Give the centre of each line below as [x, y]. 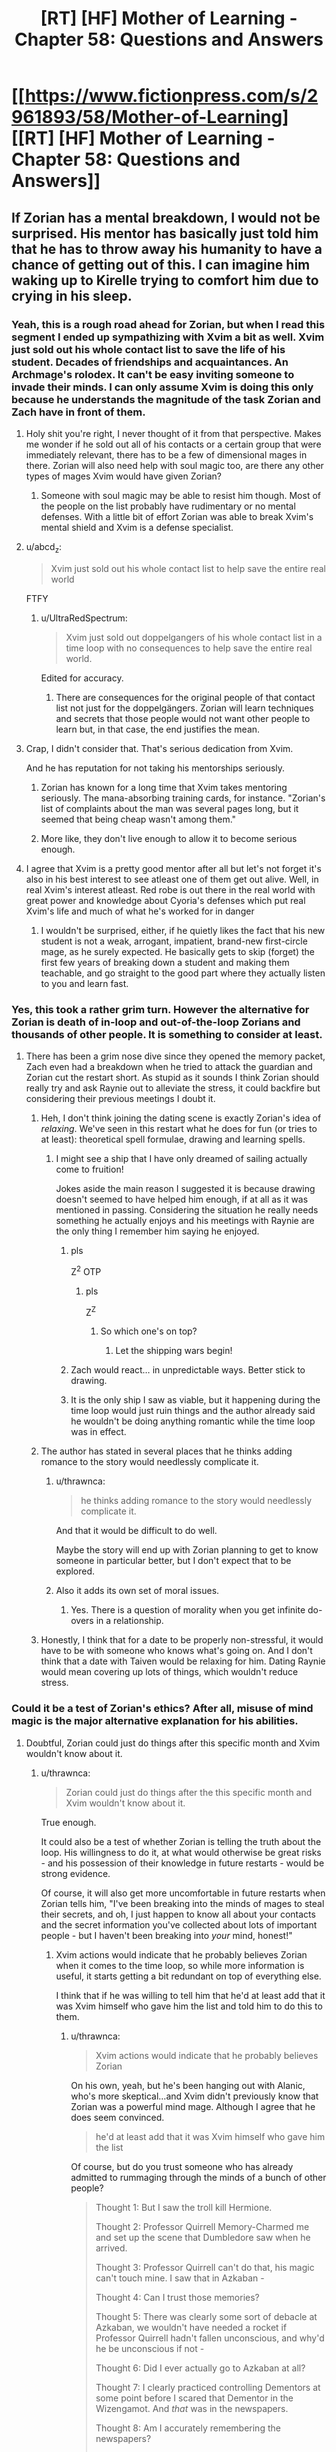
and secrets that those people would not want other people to [183, 718]
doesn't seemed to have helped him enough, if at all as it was [182, 1199]
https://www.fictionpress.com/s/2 [171, 96]
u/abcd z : [44, 547]
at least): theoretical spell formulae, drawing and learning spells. [173, 1139]
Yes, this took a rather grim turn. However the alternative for [160, 1009]
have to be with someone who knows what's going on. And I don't [176, 1651]
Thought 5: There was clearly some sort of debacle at [206, 2316]
